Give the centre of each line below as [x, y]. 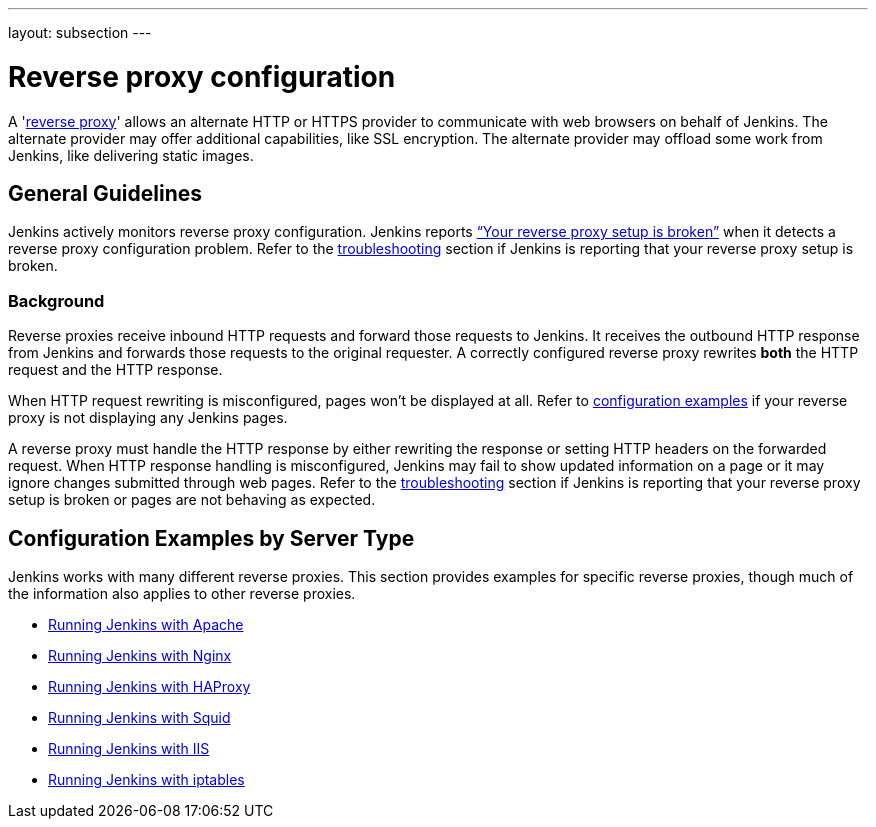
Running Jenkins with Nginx [140, 655]
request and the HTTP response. [115, 370]
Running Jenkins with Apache [146, 624]
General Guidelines [105, 193]
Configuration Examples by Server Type [211, 538]
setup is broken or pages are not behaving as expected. [192, 500]
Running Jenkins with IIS [129, 748]
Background [56, 300]
